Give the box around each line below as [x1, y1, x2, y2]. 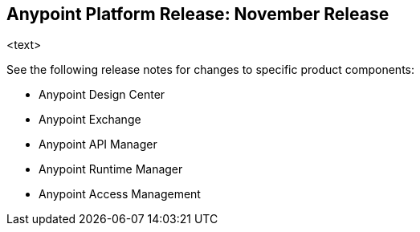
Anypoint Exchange [39, 112, 141, 127]
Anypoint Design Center [39, 88, 165, 102]
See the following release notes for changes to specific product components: [6, 63, 414, 77]
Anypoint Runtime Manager [39, 162, 183, 177]
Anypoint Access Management [39, 187, 201, 201]
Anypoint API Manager [39, 137, 157, 152]
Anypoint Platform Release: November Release [6, 4, 389, 24]
